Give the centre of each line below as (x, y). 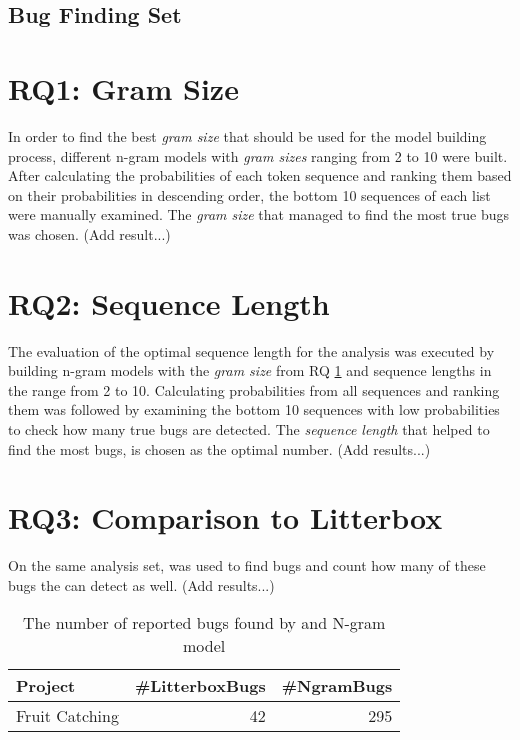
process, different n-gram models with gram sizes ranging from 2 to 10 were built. (258, 155)
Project (46, 686)
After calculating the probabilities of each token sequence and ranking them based (260, 175)
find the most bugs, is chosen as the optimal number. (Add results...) (219, 448)
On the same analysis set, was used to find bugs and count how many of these (247, 565)
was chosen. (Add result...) (89, 233)
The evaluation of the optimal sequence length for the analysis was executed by (251, 350)
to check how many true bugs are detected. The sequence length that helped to (249, 428)
